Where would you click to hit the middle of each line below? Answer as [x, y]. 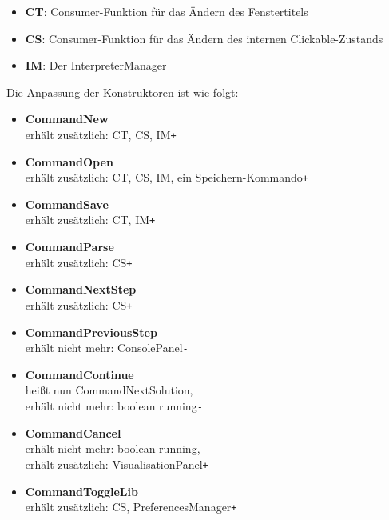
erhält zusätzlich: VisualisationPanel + [117, 464]
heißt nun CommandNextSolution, [109, 390]
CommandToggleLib [81, 491]
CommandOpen [69, 161]
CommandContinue [79, 374]
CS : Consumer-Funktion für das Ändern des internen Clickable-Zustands [204, 38]
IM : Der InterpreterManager [96, 65]
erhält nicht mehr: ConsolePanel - [107, 348]
